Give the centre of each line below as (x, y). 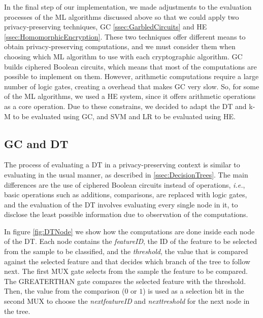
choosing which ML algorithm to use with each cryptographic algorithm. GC (123, 56)
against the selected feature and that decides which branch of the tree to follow (127, 261)
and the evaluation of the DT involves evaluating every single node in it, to (121, 204)
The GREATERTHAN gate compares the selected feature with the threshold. (125, 281)
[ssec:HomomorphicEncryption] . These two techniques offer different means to (125, 36)
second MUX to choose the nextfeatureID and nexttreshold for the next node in (127, 301)
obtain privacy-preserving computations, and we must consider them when (120, 46)
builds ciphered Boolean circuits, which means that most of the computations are (130, 66)
